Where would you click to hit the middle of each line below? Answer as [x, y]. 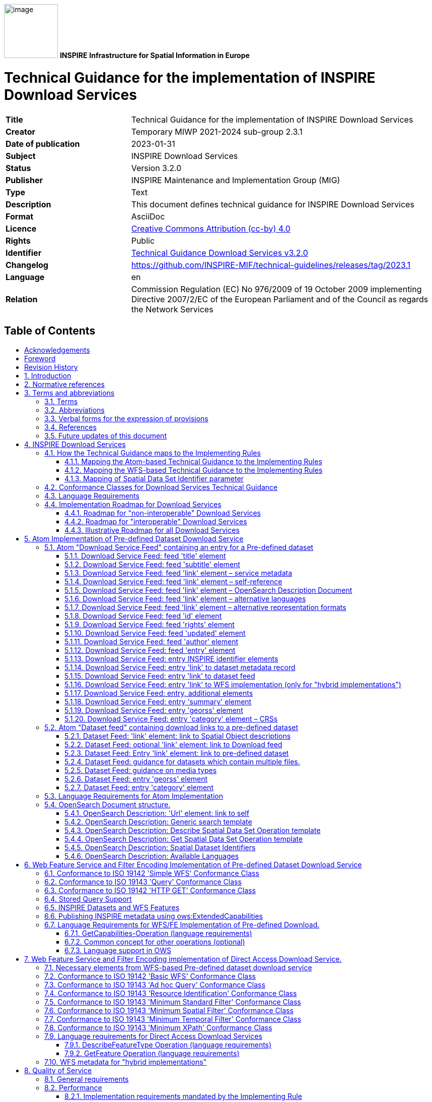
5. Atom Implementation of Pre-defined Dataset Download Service [134, 539]
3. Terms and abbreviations [69, 393]
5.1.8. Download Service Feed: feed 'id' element [143, 616]
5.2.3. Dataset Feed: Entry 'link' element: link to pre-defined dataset [177, 753]
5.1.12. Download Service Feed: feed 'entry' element [150, 650]
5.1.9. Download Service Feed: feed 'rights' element [150, 625]
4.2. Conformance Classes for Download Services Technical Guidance [161, 487]
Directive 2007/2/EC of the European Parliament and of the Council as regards [280, 299]
